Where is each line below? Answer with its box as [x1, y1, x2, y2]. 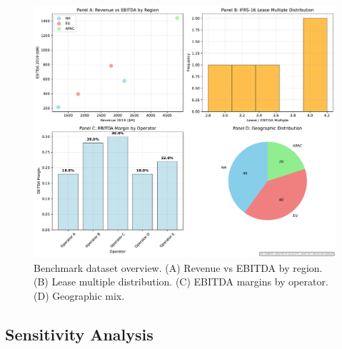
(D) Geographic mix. [34, 288, 125, 303]
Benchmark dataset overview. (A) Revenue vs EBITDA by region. [34, 260, 323, 275]
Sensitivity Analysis [5, 323, 154, 345]
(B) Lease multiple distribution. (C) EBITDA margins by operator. [34, 274, 328, 289]
